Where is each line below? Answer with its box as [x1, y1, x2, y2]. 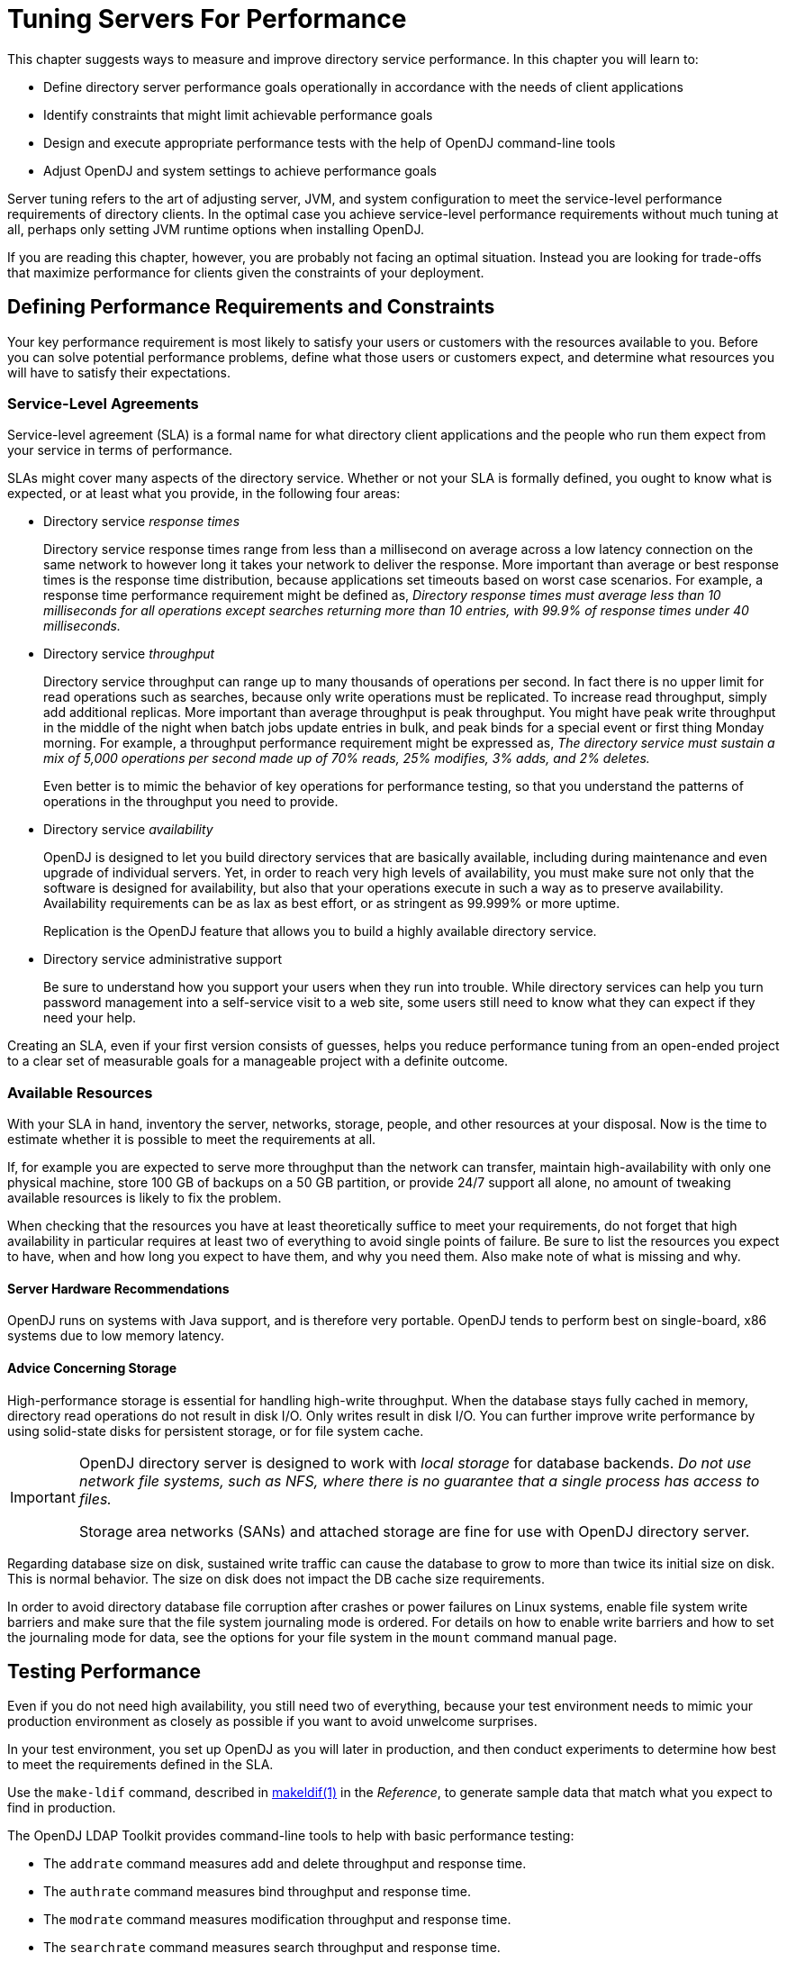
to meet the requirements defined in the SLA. [7, 1757, 274, 1773]
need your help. [43, 1010, 137, 1026]
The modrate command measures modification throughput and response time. [43, 1912, 511, 1928]
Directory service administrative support [43, 951, 283, 967]
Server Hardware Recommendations [7, 1280, 230, 1296]
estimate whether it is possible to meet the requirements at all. [7, 1131, 376, 1148]
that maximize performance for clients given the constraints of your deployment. [7, 264, 484, 280]
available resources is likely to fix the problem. [7, 1190, 282, 1206]
